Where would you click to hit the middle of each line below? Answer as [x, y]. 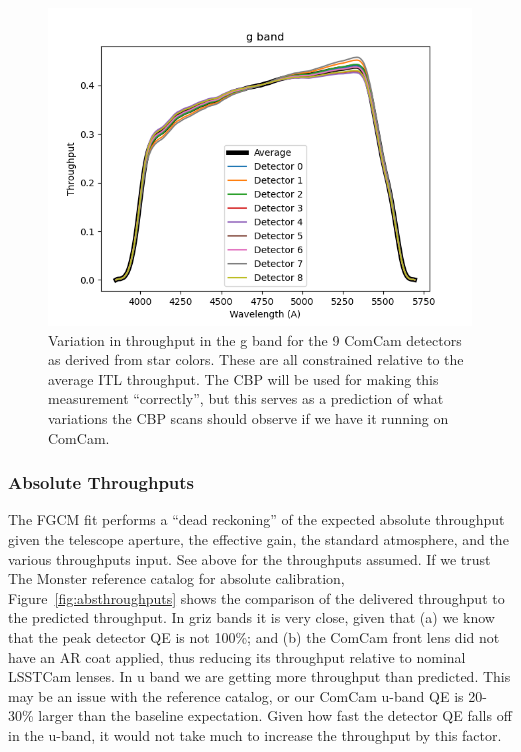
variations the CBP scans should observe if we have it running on [248, 417]
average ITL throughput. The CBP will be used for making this [243, 378]
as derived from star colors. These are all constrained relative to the [256, 359]
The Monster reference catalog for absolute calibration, [176, 578]
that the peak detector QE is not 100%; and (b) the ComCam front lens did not [254, 636]
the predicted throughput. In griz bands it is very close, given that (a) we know [251, 617]
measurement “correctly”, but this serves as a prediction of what [246, 398]
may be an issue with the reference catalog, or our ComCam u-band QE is [236, 695]
